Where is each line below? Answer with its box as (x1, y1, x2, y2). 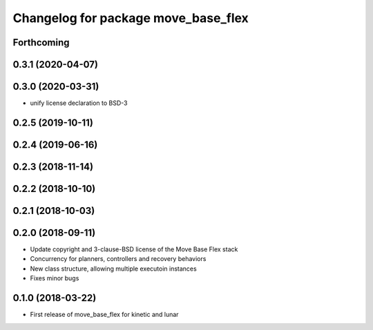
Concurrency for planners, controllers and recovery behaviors (30, 255, 207, 263)
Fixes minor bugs (30, 274, 79, 282)
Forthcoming (12, 37, 70, 48)
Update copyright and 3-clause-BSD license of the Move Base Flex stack (30, 245, 238, 253)
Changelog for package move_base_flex (12, 10, 249, 26)
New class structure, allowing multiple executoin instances (30, 264, 197, 273)
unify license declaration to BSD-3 (30, 99, 128, 107)
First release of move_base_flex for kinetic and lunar (30, 311, 179, 319)
